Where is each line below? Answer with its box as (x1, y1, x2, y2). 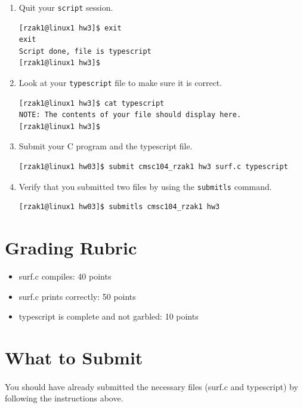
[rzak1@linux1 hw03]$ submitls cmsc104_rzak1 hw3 (18, 203, 220, 211)
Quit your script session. (18, 1, 113, 13)
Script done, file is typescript (18, 47, 151, 56)
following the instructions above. (5, 392, 123, 404)
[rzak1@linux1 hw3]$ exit (18, 23, 122, 32)
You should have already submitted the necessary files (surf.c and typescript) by (5, 380, 298, 392)
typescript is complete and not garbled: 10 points (18, 310, 199, 323)
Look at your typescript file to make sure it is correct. (18, 76, 222, 89)
